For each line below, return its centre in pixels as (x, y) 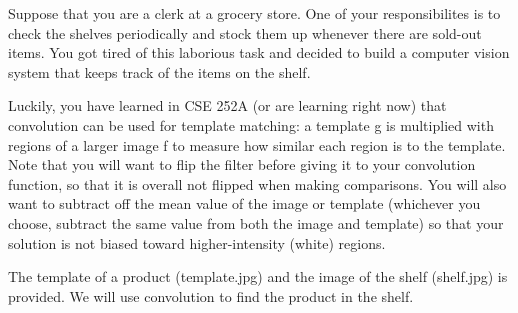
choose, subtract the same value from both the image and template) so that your (256, 222)
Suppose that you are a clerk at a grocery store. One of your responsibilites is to (254, 13)
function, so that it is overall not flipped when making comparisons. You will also (257, 183)
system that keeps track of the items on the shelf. (159, 71)
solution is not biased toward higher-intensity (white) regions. (197, 242)
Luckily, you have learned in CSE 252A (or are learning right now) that (227, 105)
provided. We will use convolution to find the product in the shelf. (211, 295)
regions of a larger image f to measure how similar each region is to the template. (257, 144)
